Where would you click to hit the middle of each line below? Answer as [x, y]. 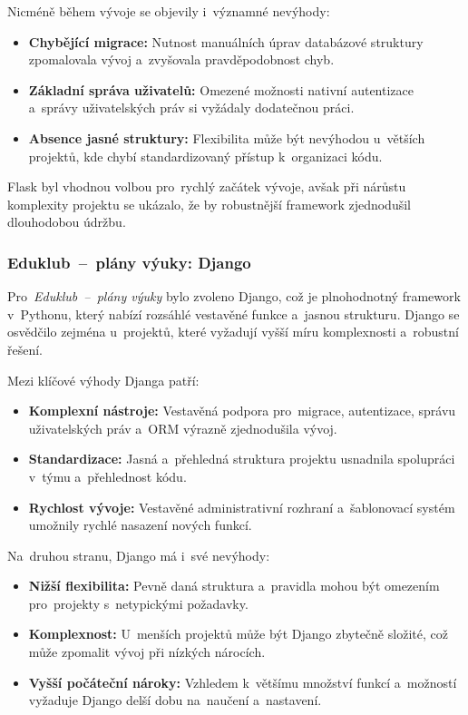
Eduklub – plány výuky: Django [129, 262]
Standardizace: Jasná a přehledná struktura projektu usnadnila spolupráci [242, 459]
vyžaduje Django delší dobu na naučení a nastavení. [175, 700]
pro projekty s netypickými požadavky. [138, 603]
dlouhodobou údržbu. [67, 222]
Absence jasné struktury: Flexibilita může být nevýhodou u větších [227, 137]
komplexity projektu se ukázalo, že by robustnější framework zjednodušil [209, 204]
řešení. [25, 349]
